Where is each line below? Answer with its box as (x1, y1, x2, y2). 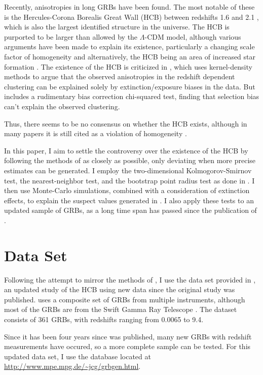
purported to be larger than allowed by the (4, 31, 138, 42)
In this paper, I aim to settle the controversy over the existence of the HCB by (4, 145, 248, 155)
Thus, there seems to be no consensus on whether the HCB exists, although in (4, 118, 247, 129)
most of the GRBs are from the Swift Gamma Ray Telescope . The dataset (4, 304, 237, 315)
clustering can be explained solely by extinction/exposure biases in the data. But (4, 81, 255, 91)
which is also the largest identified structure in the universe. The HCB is (4, 21, 230, 32)
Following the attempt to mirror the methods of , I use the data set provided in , (4, 274, 256, 285)
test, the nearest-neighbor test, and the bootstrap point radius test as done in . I (4, 175, 255, 185)
